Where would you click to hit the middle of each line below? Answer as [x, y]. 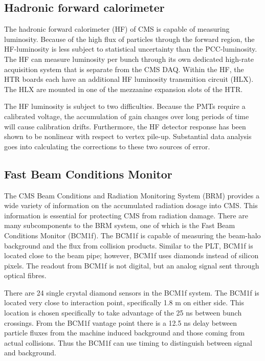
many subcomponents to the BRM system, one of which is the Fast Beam [120, 225]
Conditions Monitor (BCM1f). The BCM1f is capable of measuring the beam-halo [132, 235]
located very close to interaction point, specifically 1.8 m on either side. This [124, 302]
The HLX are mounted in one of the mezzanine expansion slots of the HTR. [124, 89]
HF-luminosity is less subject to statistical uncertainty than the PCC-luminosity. [131, 49]
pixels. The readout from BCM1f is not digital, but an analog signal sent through [132, 265]
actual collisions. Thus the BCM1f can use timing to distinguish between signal [128, 342]
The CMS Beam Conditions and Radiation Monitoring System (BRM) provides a [132, 195]
